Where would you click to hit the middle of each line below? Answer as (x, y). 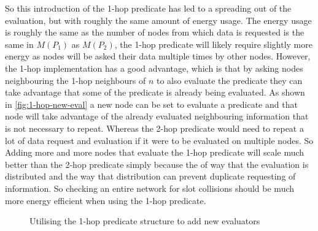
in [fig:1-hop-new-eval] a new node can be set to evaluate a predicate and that (151, 104)
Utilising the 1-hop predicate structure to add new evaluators (145, 221)
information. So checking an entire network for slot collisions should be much (150, 188)
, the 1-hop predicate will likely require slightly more (213, 44)
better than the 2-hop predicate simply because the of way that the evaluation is (157, 164)
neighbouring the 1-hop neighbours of (76, 80)
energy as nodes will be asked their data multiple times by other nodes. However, (158, 56)
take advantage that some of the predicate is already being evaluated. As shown (155, 92)
